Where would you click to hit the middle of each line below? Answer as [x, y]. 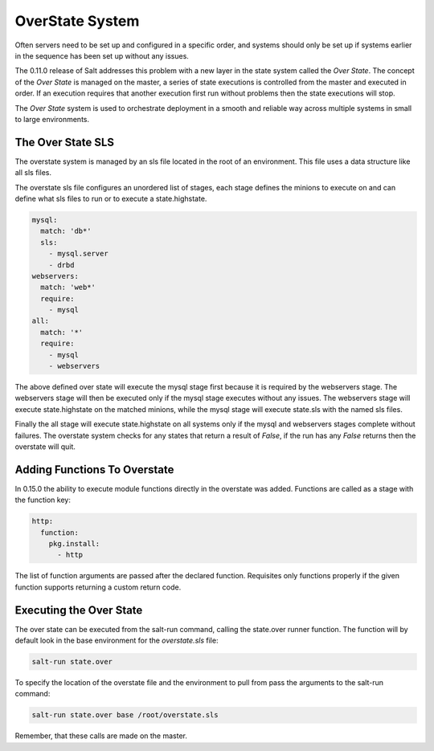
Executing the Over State [79, 610]
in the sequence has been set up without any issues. [102, 55]
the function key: [43, 500]
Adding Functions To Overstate [94, 469]
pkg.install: [74, 544]
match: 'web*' [68, 288]
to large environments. [52, 119]
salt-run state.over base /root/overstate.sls [125, 715]
